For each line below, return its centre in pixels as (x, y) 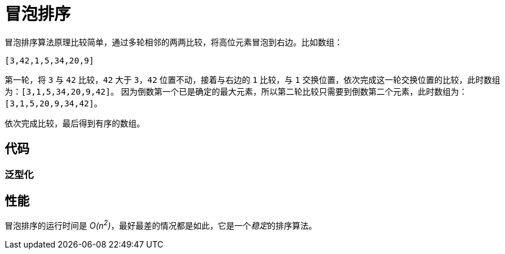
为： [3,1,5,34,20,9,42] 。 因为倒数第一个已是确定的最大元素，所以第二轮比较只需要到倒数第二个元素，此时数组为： (236, 91)
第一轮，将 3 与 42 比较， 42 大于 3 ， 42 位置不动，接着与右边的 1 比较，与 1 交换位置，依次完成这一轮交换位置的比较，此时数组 (252, 79)
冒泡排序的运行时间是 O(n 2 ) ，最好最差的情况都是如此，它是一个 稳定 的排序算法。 (161, 225)
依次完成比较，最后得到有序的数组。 (75, 123)
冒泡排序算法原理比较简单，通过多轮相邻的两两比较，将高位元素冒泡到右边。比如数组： (174, 42)
